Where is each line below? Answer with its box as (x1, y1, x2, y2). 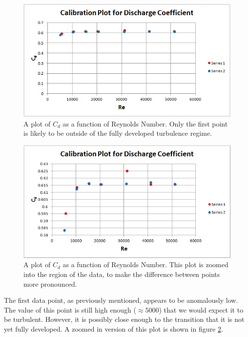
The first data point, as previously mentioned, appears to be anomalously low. (4, 295, 238, 305)
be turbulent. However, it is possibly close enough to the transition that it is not (4, 314, 245, 324)
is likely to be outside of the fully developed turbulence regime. (23, 128, 212, 138)
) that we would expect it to (159, 304, 244, 315)
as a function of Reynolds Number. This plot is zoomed (62, 259, 228, 270)
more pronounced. (23, 278, 77, 289)
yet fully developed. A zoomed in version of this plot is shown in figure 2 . (4, 324, 223, 334)
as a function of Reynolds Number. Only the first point (62, 118, 228, 128)
